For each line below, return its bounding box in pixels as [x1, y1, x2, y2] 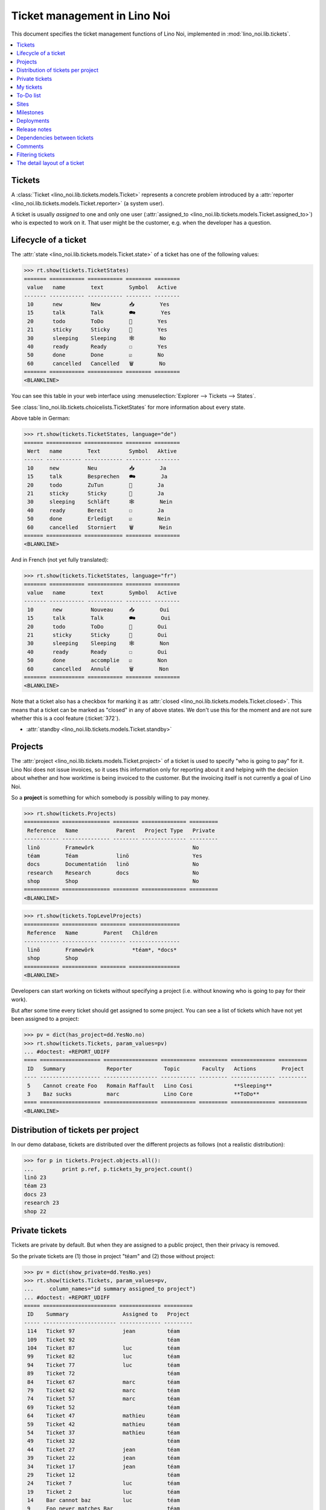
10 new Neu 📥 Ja [27, 464, 167, 471]
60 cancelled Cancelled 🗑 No [27, 360, 166, 367]
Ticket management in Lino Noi [11, 9, 170, 22]
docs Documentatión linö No [27, 861, 199, 868]
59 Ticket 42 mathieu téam [27, 1421, 181, 1428]
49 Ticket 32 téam [27, 1438, 181, 1445]
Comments [16, 143, 44, 150]
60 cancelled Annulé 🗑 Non [27, 665, 169, 672]
